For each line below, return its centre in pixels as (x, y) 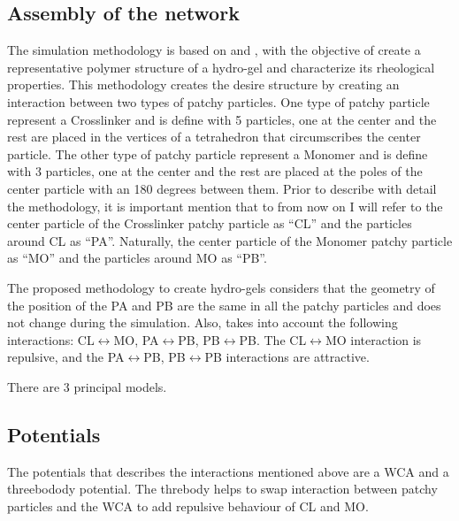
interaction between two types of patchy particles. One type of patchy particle (218, 101)
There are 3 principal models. (87, 386)
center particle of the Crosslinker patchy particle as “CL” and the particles (210, 223)
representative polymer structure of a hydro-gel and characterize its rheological (221, 67)
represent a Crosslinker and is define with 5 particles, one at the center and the (222, 119)
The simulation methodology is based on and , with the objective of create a (214, 50)
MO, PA (136, 339)
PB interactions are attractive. (287, 357)
